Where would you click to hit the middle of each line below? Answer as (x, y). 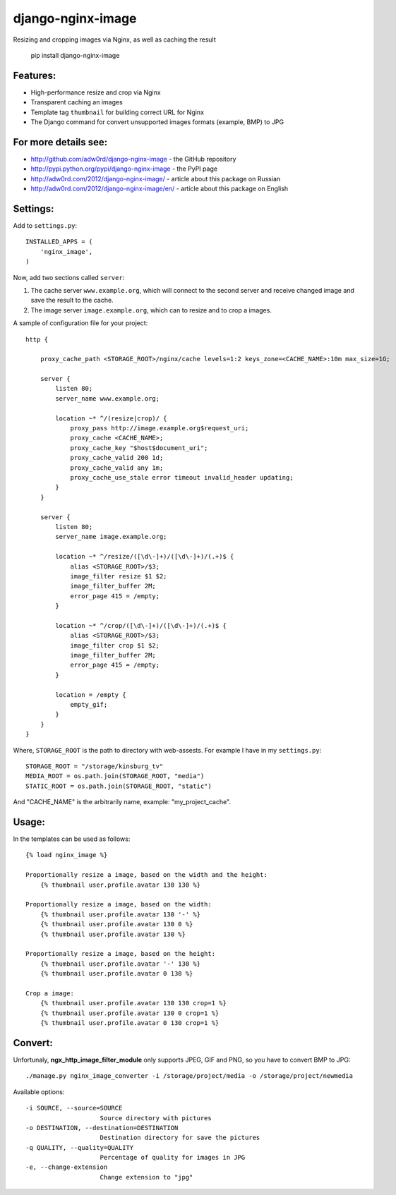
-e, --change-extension (67, 1167)
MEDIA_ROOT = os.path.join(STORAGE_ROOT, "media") (115, 776)
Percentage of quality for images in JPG (173, 1158)
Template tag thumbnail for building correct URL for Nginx (118, 112)
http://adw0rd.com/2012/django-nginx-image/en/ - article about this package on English (160, 189)
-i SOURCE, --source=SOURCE (74, 1108)
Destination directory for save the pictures (180, 1138)
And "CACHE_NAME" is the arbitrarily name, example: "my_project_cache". (122, 802)
